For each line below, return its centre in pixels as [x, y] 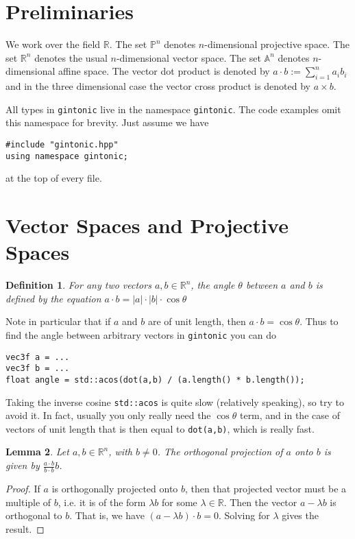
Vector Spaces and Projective [147, 225]
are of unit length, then [197, 321]
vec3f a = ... [38, 357]
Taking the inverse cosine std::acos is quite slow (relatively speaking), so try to [175, 402]
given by [23, 465]
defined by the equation [53, 298]
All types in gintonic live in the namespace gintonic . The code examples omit [173, 109]
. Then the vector [260, 502]
